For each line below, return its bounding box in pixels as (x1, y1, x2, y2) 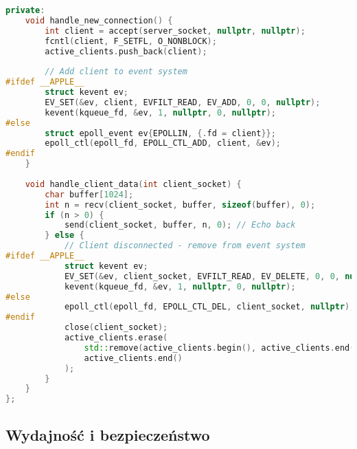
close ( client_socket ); (64, 322, 168, 333)
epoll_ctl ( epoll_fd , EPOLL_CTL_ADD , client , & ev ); (45, 138, 281, 149)
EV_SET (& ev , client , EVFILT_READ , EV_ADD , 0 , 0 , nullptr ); (45, 97, 321, 107)
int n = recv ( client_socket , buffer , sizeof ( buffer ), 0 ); (45, 199, 316, 210)
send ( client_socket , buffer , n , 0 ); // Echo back (64, 220, 296, 230)
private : (5, 6, 45, 15)
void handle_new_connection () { (25, 15, 173, 25)
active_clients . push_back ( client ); (45, 46, 207, 56)
